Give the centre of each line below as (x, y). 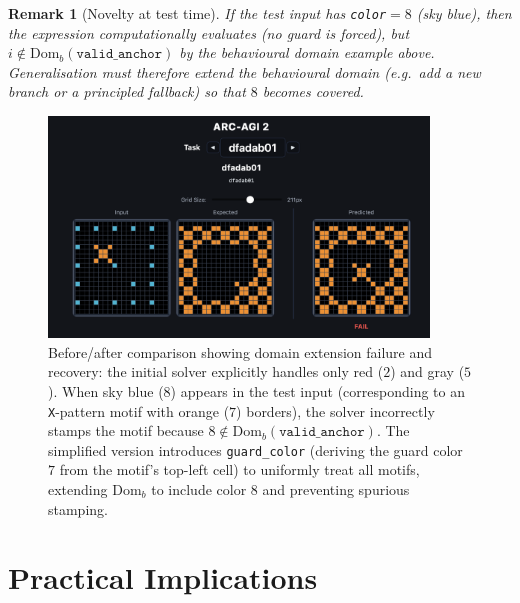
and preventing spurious (336, 489)
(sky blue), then (464, 13)
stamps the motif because (126, 430)
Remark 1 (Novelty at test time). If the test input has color (197, 13)
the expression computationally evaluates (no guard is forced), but (209, 32)
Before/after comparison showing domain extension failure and (240, 351)
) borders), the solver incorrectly (335, 410)
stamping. (78, 508)
